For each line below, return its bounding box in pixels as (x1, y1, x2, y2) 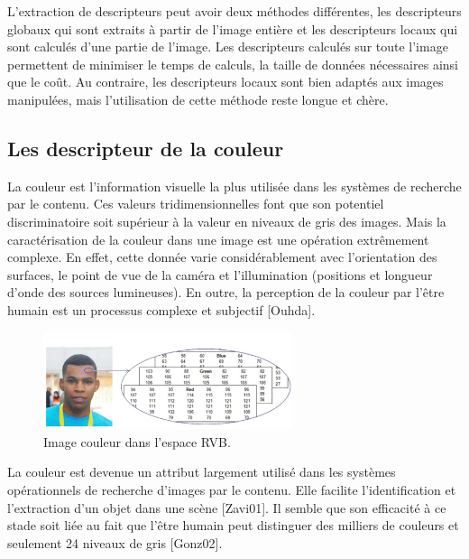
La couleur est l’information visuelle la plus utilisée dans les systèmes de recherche (7, 176, 462, 195)
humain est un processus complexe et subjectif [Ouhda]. (7, 300, 316, 319)
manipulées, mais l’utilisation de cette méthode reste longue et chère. (7, 89, 389, 108)
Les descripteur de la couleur (7, 134, 284, 162)
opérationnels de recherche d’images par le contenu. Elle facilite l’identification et (7, 480, 456, 498)
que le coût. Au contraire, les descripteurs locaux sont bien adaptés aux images (7, 72, 444, 91)
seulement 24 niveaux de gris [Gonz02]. (7, 533, 223, 552)
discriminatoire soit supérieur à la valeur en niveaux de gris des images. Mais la (7, 211, 446, 230)
